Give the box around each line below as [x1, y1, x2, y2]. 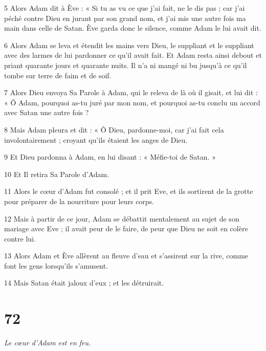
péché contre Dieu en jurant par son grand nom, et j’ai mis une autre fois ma [4, 12, 246, 23]
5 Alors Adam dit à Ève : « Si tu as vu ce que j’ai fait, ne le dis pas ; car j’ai [4, 3, 245, 13]
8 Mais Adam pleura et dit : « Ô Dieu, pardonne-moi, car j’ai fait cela [4, 124, 224, 135]
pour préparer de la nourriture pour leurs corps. [4, 195, 154, 206]
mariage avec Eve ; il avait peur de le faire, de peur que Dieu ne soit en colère [4, 223, 248, 234]
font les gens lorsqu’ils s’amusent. [4, 260, 108, 271]
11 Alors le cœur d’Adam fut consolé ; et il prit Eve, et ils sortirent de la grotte [4, 186, 253, 196]
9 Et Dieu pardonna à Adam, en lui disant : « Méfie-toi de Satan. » [4, 151, 216, 162]
